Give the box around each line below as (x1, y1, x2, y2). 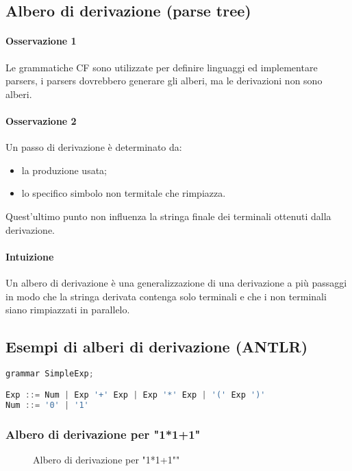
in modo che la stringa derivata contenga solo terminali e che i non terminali (5, 289, 327, 303)
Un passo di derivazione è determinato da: (5, 140, 182, 154)
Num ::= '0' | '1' (5, 400, 89, 411)
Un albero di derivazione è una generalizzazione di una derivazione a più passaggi (5, 275, 347, 289)
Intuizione (5, 249, 54, 263)
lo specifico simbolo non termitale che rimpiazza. (21, 186, 226, 200)
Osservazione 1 (5, 34, 77, 48)
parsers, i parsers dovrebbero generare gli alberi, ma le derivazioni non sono (5, 73, 323, 88)
